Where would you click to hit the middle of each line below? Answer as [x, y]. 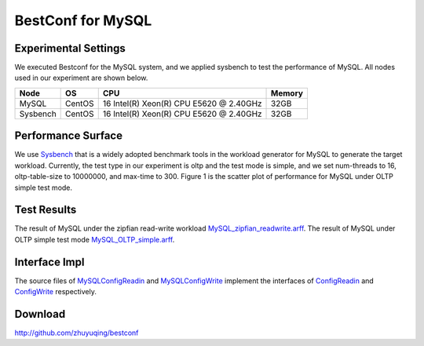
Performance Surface [69, 136]
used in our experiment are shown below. [81, 78]
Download [40, 314]
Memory [287, 93]
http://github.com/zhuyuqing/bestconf [77, 333]
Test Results [46, 210]
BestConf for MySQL [83, 20]
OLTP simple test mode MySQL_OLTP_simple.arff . [95, 239]
